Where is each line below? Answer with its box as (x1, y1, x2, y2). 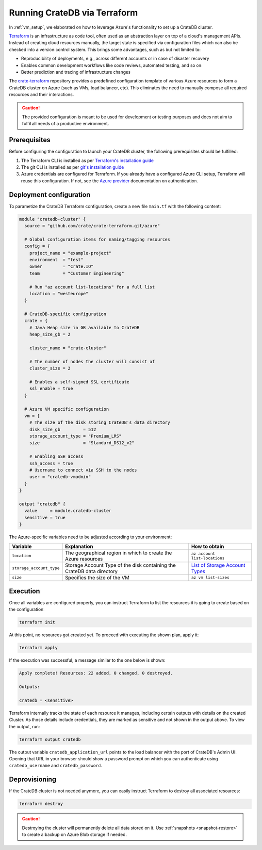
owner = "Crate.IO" (29, 264, 94, 269)
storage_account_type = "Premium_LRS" (29, 433, 122, 439)
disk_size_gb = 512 (29, 427, 97, 432)
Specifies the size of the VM (65, 574, 130, 581)
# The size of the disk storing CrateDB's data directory (29, 420, 170, 425)
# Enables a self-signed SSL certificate (29, 379, 130, 385)
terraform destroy (19, 801, 63, 807)
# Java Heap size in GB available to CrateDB (29, 325, 140, 330)
